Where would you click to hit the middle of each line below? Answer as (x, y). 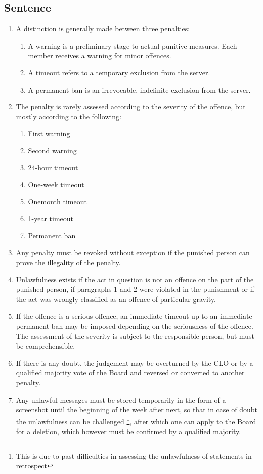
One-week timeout (56, 184)
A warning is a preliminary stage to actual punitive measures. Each (133, 45)
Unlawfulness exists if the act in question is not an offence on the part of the (135, 279)
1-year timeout (51, 218)
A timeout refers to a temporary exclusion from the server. (119, 72)
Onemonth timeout (57, 201)
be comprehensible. (46, 346)
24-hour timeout (53, 167)
